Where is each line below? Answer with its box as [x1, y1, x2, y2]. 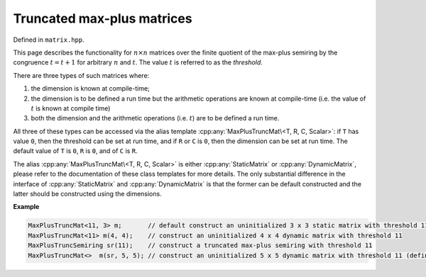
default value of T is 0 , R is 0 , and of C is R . [13, 147, 138, 155]
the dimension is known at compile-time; [31, 84, 151, 93]
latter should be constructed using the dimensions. [13, 190, 163, 198]
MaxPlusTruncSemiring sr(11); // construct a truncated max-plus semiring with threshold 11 [28, 242, 373, 249]
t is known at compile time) [31, 103, 111, 113]
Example [13, 203, 40, 211]
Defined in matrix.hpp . [13, 35, 84, 44]
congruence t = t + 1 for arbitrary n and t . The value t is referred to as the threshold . [13, 58, 263, 67]
